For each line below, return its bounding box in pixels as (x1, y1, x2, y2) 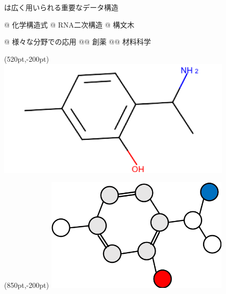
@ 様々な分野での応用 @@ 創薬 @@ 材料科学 (4, 36, 151, 47)
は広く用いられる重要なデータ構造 (4, 2, 118, 12)
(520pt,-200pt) (4, 53, 49, 64)
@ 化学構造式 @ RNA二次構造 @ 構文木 (4, 19, 135, 30)
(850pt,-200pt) (4, 280, 49, 290)
